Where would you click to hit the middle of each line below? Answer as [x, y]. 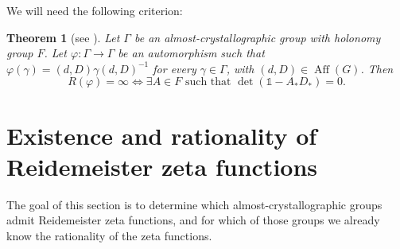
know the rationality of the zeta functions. [109, 235]
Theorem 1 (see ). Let [63, 37]
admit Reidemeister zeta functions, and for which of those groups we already [193, 220]
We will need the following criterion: [95, 10]
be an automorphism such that [191, 53]
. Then [377, 68]
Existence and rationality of [162, 135]
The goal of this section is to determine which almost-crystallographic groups [194, 204]
